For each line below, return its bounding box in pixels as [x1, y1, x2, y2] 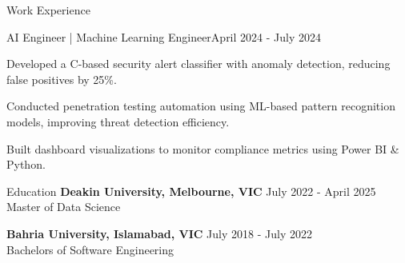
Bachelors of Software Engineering [6, 241, 174, 257]
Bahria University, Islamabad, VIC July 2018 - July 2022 [6, 225, 312, 241]
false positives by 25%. [6, 70, 117, 87]
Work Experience [6, 2, 90, 18]
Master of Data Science [6, 198, 121, 215]
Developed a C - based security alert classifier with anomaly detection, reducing [6, 55, 391, 72]
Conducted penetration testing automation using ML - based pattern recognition [6, 98, 395, 114]
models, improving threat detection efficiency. [6, 113, 230, 130]
